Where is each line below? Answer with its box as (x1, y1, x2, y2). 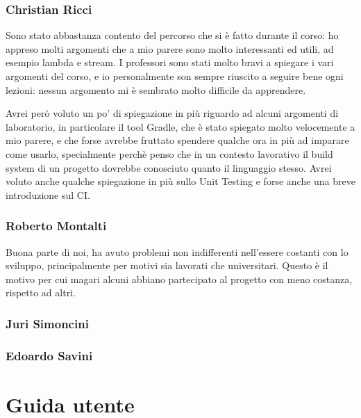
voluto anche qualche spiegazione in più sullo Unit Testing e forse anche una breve (6, 174, 355, 188)
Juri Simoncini (6, 314, 89, 332)
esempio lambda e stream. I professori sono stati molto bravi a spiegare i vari (6, 55, 334, 70)
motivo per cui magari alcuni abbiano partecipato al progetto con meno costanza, (6, 271, 353, 286)
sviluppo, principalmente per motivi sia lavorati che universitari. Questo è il (6, 258, 328, 273)
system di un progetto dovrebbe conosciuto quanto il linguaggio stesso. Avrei (6, 160, 332, 175)
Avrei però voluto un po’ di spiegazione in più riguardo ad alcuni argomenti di (6, 106, 339, 120)
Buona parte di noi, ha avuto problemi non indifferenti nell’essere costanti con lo (6, 244, 349, 259)
